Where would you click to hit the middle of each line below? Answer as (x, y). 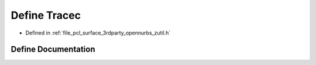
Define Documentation (53, 49)
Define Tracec (46, 15)
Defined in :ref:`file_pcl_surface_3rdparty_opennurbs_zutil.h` (98, 33)
